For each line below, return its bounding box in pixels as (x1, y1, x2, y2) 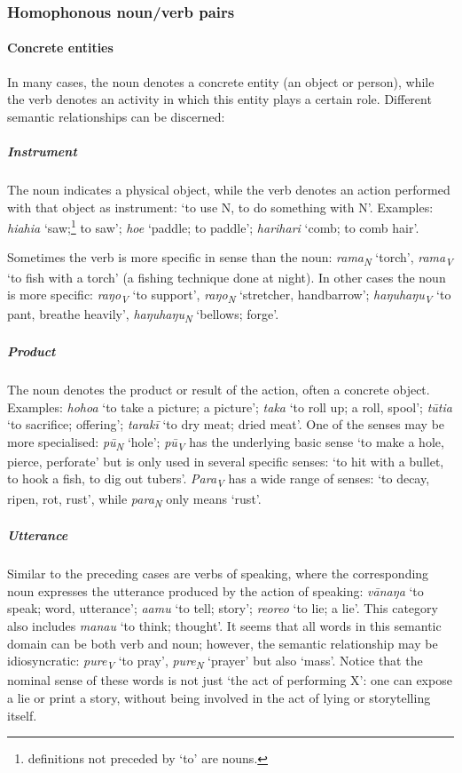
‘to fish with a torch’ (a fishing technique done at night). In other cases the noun (7, 267, 446, 286)
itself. (7, 705, 37, 724)
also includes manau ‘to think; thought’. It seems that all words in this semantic (7, 617, 442, 635)
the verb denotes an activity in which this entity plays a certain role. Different (7, 90, 432, 108)
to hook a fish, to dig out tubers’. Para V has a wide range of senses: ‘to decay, (7, 469, 430, 490)
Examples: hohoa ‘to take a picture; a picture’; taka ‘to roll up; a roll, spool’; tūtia (7, 397, 452, 416)
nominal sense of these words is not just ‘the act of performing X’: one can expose (7, 671, 452, 689)
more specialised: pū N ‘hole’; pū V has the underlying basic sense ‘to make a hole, (7, 432, 444, 453)
